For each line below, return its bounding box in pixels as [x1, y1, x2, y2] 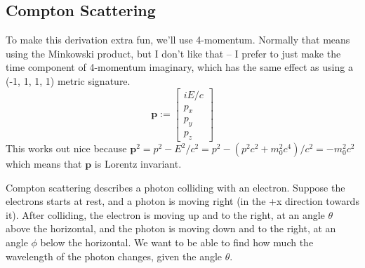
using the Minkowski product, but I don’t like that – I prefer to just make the [6, 46, 341, 60]
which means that [6, 156, 82, 171]
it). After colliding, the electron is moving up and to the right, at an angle [6, 207, 325, 222]
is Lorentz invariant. [94, 156, 182, 171]
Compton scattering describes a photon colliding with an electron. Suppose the [6, 180, 345, 194]
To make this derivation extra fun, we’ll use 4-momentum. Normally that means [6, 32, 350, 47]
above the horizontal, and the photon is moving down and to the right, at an [6, 221, 336, 236]
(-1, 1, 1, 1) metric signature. [6, 73, 131, 88]
